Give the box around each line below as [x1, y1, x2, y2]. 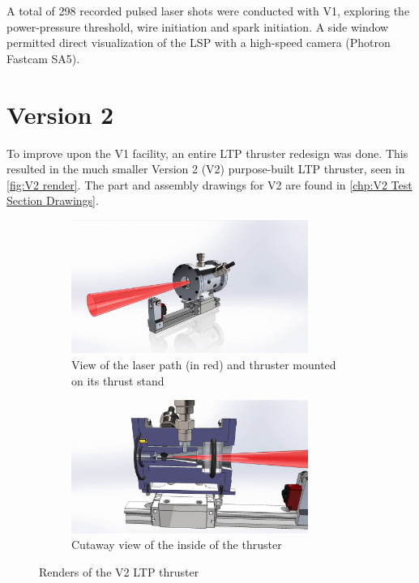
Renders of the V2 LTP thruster [39, 563, 199, 580]
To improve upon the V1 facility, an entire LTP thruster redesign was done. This [6, 144, 408, 161]
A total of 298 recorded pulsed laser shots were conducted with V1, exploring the [6, 2, 410, 19]
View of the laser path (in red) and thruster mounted [71, 355, 336, 372]
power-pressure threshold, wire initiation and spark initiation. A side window [6, 18, 389, 35]
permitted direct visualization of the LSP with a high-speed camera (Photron [6, 34, 391, 51]
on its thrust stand [71, 372, 165, 389]
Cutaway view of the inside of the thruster [71, 536, 282, 553]
